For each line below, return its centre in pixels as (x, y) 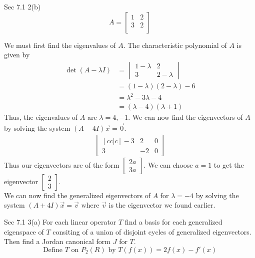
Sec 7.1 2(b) (22, 6)
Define (52, 250)
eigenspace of (24, 231)
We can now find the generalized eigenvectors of (77, 195)
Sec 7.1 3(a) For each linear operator (60, 222)
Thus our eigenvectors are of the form (62, 164)
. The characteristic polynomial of (175, 45)
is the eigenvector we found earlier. (162, 205)
